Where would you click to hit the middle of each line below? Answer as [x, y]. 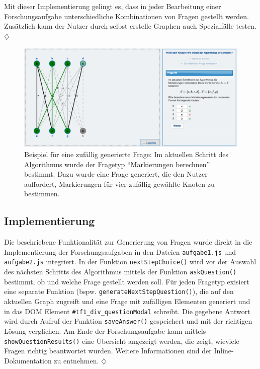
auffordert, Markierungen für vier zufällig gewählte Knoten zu [119, 183]
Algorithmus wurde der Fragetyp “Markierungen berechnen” [117, 164]
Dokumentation [28, 360]
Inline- [224, 351]
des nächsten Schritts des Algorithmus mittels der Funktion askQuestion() [120, 272]
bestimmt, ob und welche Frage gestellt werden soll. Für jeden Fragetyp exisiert [127, 281]
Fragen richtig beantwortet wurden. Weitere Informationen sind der [108, 351]
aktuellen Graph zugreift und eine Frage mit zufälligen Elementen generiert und [127, 301]
